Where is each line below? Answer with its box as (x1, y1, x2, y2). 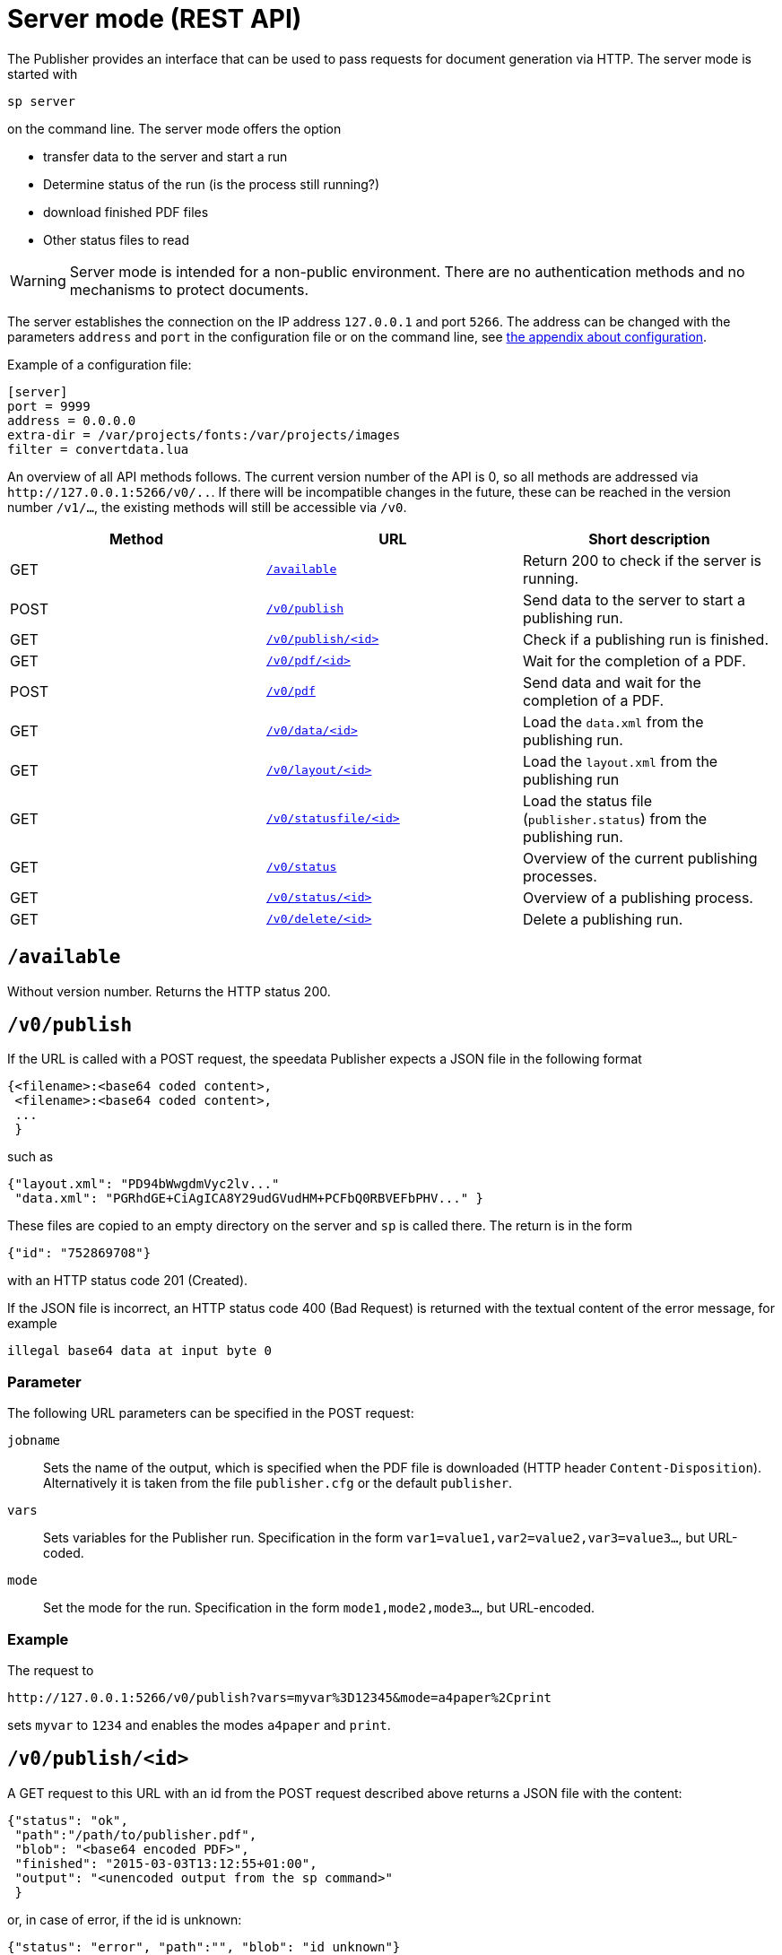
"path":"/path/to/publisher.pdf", (14, 1827, 257, 1842)
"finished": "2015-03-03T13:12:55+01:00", (14, 1855, 317, 1871)
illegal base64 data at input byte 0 (7, 1343, 273, 1359)
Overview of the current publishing (522, 848, 758, 867)
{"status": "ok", (7, 1812, 128, 1828)
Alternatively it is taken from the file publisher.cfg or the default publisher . (43, 1475, 513, 1491)
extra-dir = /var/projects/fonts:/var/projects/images (7, 427, 401, 442)
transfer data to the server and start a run (43, 148, 288, 164)
